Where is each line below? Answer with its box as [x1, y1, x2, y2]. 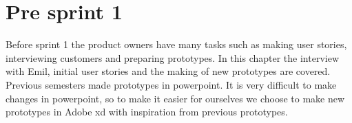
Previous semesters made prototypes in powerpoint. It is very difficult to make [6, 77, 337, 91]
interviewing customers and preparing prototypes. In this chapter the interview [6, 50, 339, 65]
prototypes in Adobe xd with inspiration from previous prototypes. [6, 104, 288, 119]
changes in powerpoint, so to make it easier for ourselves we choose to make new [6, 91, 345, 105]
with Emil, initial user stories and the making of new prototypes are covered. [6, 64, 331, 78]
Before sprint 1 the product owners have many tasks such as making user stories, [6, 37, 347, 52]
